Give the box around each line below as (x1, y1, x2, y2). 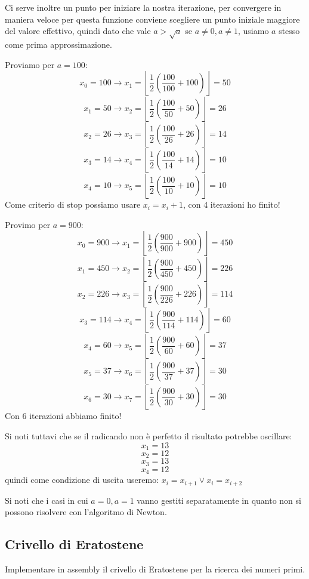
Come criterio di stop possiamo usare (5, 198, 141, 211)
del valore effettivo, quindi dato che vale (5, 24, 151, 37)
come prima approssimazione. (5, 38, 112, 50)
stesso (279, 24, 300, 37)
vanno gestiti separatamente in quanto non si (137, 494, 301, 506)
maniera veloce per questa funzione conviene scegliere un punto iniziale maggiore (5, 13, 300, 25)
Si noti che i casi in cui (5, 494, 88, 506)
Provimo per (5, 218, 51, 230)
